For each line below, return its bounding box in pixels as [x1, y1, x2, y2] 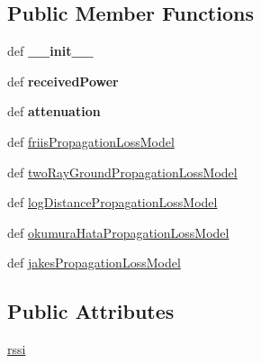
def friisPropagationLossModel [7, 132, 175, 150]
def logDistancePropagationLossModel [7, 193, 218, 212]
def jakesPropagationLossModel [7, 253, 181, 272]
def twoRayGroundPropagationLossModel [7, 162, 238, 181]
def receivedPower [7, 71, 119, 90]
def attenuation [7, 102, 101, 121]
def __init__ [7, 41, 94, 60]
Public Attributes [7, 297, 175, 325]
